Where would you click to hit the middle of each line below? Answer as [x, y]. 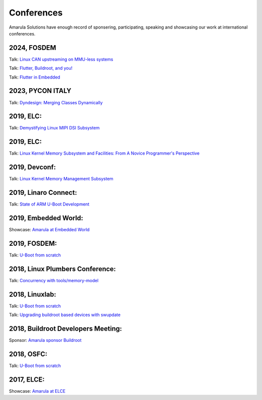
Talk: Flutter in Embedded [35, 77]
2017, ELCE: [27, 379]
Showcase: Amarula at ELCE [37, 391]
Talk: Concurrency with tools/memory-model [54, 280]
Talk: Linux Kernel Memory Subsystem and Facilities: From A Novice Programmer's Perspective [104, 153]
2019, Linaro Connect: [43, 193]
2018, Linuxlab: [33, 294]
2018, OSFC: [28, 354]
